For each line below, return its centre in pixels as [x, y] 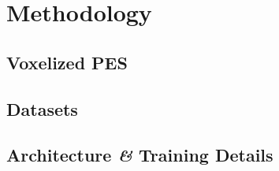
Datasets [42, 108]
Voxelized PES [67, 62]
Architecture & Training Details [140, 155]
